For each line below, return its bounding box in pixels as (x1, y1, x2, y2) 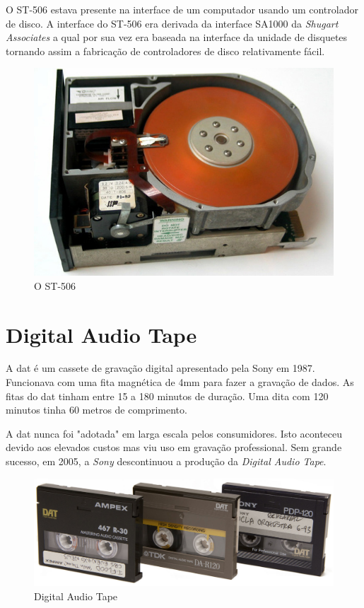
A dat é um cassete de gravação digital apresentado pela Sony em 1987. (6, 361, 315, 375)
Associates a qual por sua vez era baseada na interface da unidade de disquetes (6, 30, 348, 45)
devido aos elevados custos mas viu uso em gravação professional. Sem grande (6, 440, 342, 455)
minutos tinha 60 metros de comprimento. (6, 402, 187, 417)
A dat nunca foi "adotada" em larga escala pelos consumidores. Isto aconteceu (6, 426, 343, 440)
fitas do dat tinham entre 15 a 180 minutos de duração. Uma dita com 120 (6, 388, 329, 403)
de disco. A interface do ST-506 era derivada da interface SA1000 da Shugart (6, 16, 339, 30)
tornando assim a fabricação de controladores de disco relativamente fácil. (6, 43, 325, 58)
